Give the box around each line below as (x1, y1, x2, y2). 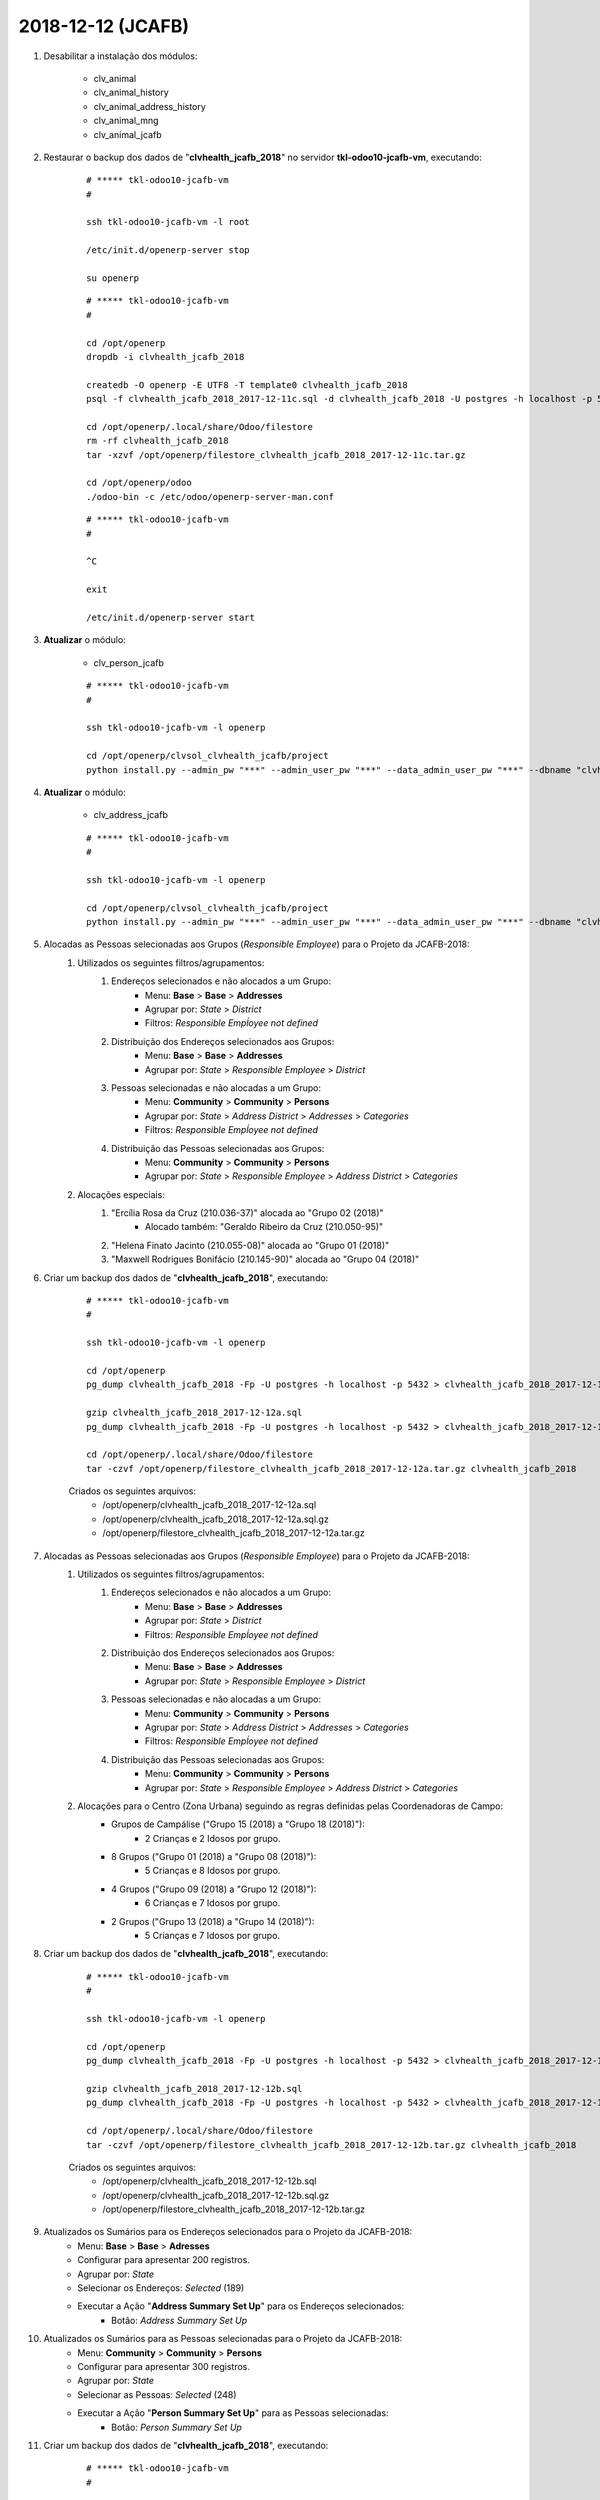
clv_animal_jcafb (93, 128, 162, 140)
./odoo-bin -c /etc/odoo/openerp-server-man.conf (86, 491, 335, 502)
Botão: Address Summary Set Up (111, 2314, 248, 2326)
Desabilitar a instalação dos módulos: (43, 50, 198, 62)
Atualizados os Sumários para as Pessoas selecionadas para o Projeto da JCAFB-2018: (43, 2333, 403, 2345)
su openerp (86, 273, 140, 284)
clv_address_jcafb (93, 809, 169, 821)
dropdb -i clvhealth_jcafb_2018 (86, 351, 245, 362)
